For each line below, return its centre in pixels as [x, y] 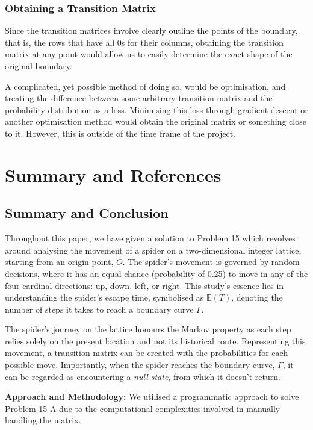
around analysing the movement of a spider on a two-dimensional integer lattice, [153, 250]
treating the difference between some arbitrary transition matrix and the [139, 98]
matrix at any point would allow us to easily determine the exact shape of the [149, 54]
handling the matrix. [43, 420]
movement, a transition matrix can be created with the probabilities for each [147, 353]
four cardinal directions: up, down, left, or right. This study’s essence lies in [144, 285]
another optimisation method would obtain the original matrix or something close [156, 121]
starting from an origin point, [59, 262]
